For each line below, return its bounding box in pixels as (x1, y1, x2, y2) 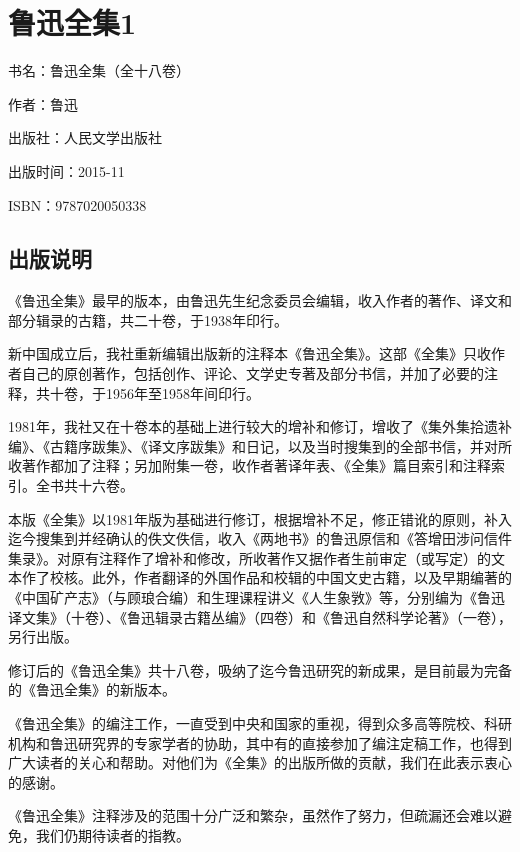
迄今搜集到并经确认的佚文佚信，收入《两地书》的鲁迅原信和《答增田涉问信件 (8, 528, 512, 549)
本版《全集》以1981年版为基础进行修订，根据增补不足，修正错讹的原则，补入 (8, 508, 512, 529)
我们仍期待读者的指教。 (35, 824, 190, 845)
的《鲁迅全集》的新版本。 (8, 679, 176, 700)
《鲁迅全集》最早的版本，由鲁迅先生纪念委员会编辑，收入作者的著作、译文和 (8, 290, 512, 311)
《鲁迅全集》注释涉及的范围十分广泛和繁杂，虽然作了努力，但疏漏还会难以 (8, 805, 498, 826)
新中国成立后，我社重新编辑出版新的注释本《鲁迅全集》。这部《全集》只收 (8, 343, 491, 364)
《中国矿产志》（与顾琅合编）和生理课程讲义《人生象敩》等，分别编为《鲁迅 (8, 587, 505, 608)
